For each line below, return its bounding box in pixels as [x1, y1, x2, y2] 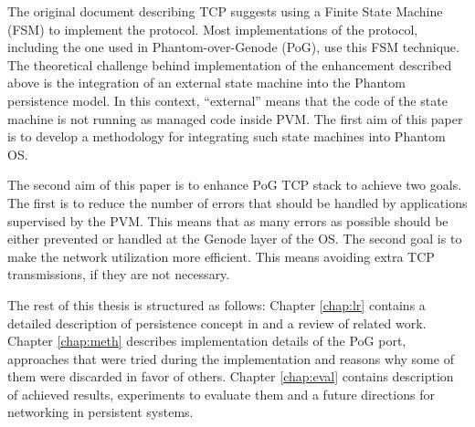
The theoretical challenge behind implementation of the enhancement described [7, 55, 452, 74]
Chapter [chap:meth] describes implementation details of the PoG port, [7, 331, 406, 350]
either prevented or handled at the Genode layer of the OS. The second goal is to [7, 229, 462, 248]
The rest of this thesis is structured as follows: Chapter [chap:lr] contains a [7, 295, 426, 314]
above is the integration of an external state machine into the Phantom [7, 73, 406, 92]
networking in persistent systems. [7, 402, 194, 422]
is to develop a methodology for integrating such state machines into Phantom [7, 127, 446, 146]
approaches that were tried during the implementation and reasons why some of [7, 349, 454, 368]
